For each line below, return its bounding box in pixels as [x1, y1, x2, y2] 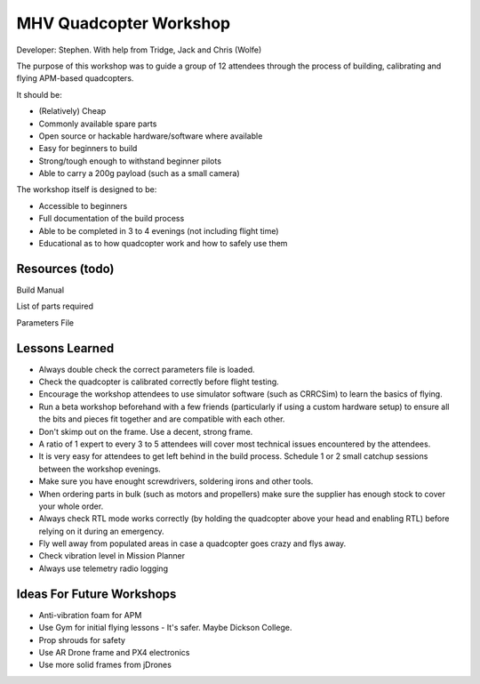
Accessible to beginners [38, 200, 128, 211]
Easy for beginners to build [38, 143, 138, 154]
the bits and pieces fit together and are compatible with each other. [38, 414, 285, 424]
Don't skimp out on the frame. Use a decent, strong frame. [38, 426, 253, 437]
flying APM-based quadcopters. [16, 73, 134, 84]
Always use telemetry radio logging [38, 563, 169, 574]
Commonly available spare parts [38, 118, 157, 129]
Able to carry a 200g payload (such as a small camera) [38, 168, 240, 179]
